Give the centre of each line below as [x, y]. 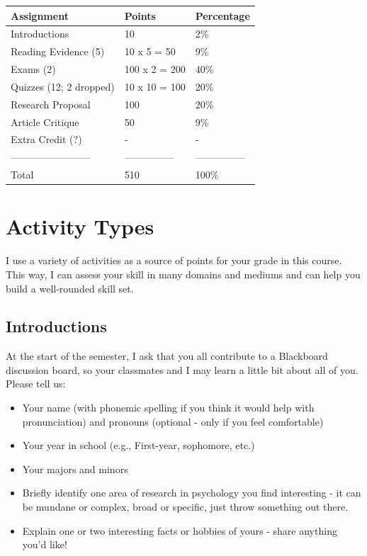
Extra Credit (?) [46, 139]
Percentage [222, 15]
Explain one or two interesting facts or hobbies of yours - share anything [180, 530]
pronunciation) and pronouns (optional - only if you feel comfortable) [173, 421]
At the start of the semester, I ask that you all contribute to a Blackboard [167, 356]
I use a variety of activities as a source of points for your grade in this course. [174, 260]
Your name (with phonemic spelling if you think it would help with [168, 408]
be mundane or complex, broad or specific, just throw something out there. [185, 507]
